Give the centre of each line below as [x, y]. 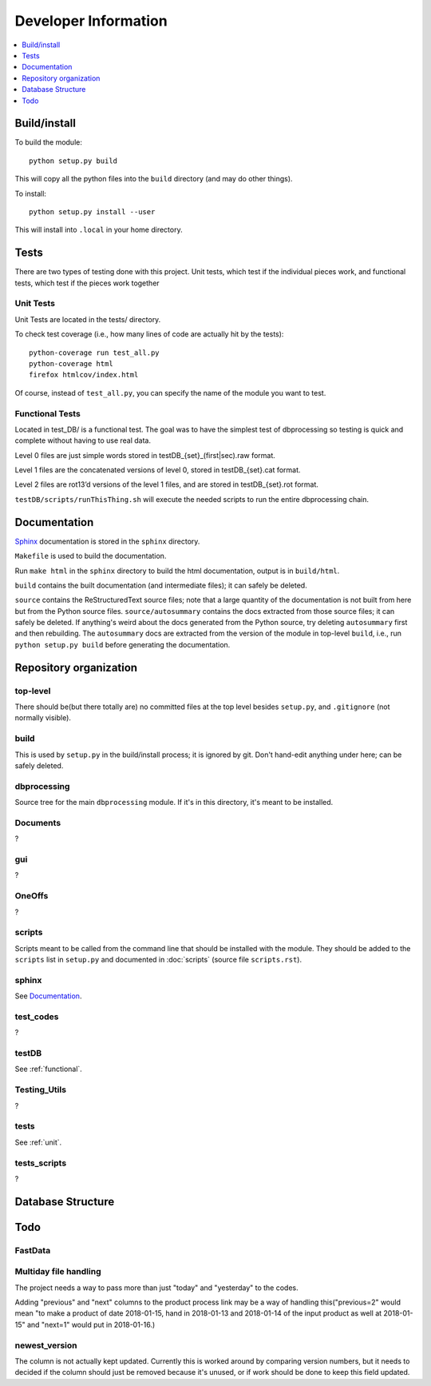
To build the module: [49, 142]
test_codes [37, 1017]
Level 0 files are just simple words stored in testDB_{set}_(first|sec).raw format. [145, 455]
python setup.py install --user [92, 211]
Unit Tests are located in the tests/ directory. [88, 319]
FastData [33, 1250]
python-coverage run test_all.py [94, 352]
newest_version [46, 1345]
